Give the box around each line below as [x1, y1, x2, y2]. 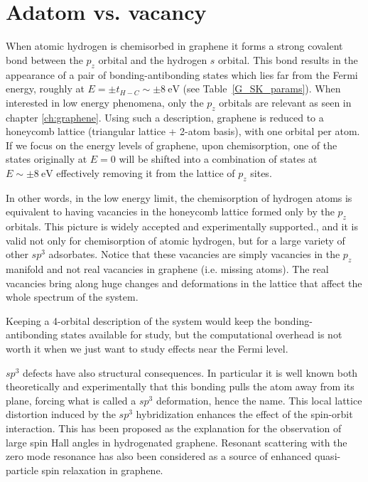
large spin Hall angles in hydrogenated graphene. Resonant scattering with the [6, 434, 347, 449]
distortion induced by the [6, 407, 116, 422]
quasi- [314, 449, 341, 464]
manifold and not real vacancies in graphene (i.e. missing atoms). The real [6, 262, 329, 277]
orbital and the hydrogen [98, 52, 207, 67]
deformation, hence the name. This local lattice [156, 392, 362, 407]
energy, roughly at [6, 81, 85, 96]
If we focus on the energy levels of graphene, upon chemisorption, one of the [6, 137, 337, 152]
